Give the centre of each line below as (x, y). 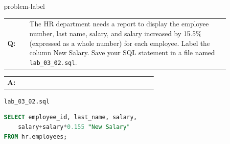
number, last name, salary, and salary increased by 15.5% (115, 33)
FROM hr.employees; (35, 136)
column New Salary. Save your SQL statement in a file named (122, 52)
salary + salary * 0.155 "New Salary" (74, 127)
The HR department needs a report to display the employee (119, 24)
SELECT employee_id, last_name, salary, (71, 117)
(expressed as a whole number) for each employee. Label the (120, 43)
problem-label (24, 6)
